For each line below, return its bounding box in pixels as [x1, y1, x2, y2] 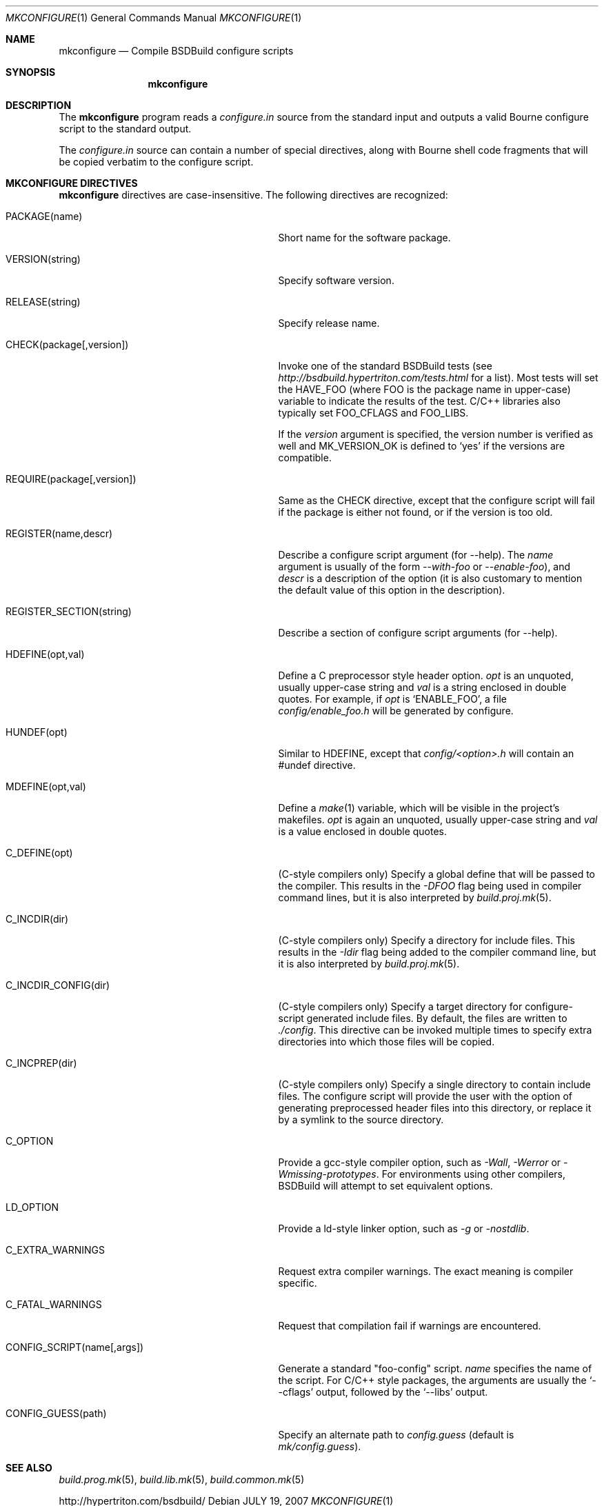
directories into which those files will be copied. [278, 1036, 495, 1047]
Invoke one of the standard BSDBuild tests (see [278, 360, 492, 372]
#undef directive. [278, 759, 356, 771]
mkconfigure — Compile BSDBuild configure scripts [59, 45, 294, 57]
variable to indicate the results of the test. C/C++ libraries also [278, 395, 561, 407]
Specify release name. [278, 317, 380, 329]
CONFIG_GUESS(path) [6, 1407, 107, 1419]
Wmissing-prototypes [278, 1168, 376, 1180]
